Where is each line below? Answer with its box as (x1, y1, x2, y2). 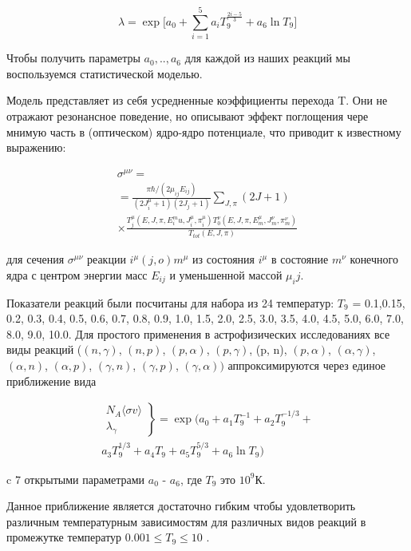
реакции (87, 251, 126, 268)
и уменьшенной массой (169, 266, 283, 283)
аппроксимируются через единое (227, 357, 386, 374)
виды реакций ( (6, 341, 82, 358)
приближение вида (6, 372, 97, 389)
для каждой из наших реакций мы (184, 50, 350, 66)
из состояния (192, 251, 255, 268)
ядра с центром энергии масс (6, 266, 148, 283)
